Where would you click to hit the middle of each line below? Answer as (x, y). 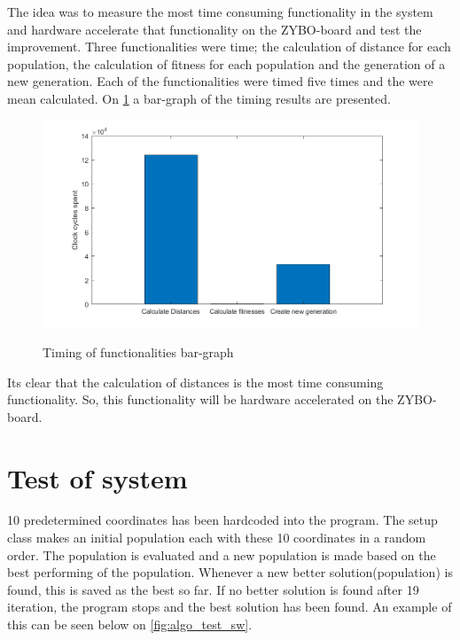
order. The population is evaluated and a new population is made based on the (222, 554)
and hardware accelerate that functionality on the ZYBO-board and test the (214, 29)
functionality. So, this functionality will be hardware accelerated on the (200, 399)
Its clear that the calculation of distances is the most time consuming (195, 382)
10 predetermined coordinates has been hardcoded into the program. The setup (222, 520)
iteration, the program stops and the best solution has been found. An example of (230, 607)
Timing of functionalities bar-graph (138, 351)
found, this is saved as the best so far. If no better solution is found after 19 (213, 589)
